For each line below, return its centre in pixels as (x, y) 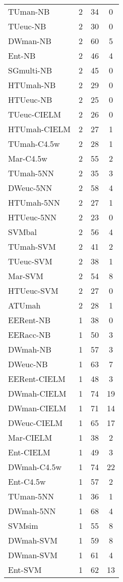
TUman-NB (29, 11)
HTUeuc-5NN (32, 217)
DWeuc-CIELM (36, 423)
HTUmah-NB (32, 85)
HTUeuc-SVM (33, 290)
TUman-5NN (31, 496)
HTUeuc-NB (30, 100)
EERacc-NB (29, 335)
